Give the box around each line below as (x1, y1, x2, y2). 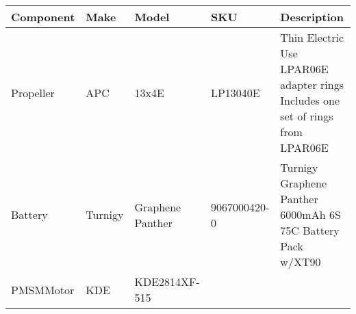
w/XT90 (280, 254, 321, 270)
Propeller (11, 84, 55, 101)
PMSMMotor (11, 281, 75, 298)
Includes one (280, 92, 340, 108)
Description (280, 9, 344, 25)
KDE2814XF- (134, 274, 200, 289)
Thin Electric (280, 29, 344, 45)
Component (11, 9, 75, 25)
